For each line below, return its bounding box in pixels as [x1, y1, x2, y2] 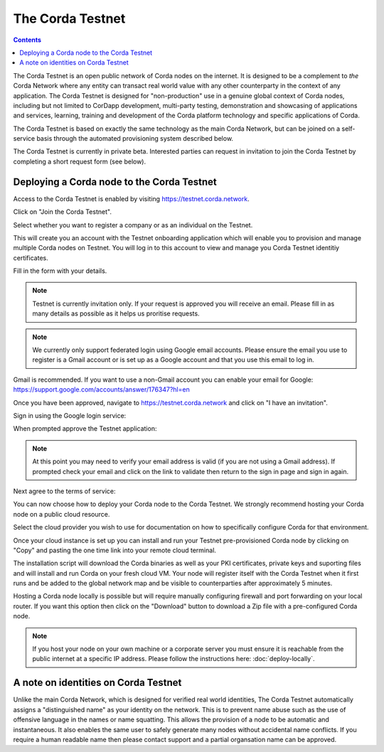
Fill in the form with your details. [13, 267, 107, 275]
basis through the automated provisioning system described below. [36, 134, 234, 143]
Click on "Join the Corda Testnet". [13, 208, 112, 216]
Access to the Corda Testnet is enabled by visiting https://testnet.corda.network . [13, 194, 250, 203]
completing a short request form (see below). [13, 157, 146, 166]
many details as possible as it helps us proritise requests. [32, 309, 200, 318]
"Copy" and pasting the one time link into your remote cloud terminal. [13, 546, 217, 554]
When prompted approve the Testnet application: [13, 424, 157, 433]
